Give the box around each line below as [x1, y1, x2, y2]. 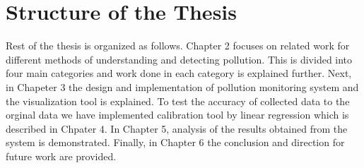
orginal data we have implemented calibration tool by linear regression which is [6, 107, 349, 122]
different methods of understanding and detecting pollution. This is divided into [6, 52, 353, 66]
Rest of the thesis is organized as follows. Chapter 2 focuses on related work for [6, 38, 350, 53]
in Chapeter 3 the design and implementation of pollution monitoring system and [6, 79, 359, 94]
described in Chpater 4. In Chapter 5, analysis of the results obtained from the [6, 121, 348, 136]
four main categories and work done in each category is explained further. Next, [6, 66, 352, 80]
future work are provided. [6, 148, 117, 163]
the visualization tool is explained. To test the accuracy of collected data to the [6, 93, 350, 108]
